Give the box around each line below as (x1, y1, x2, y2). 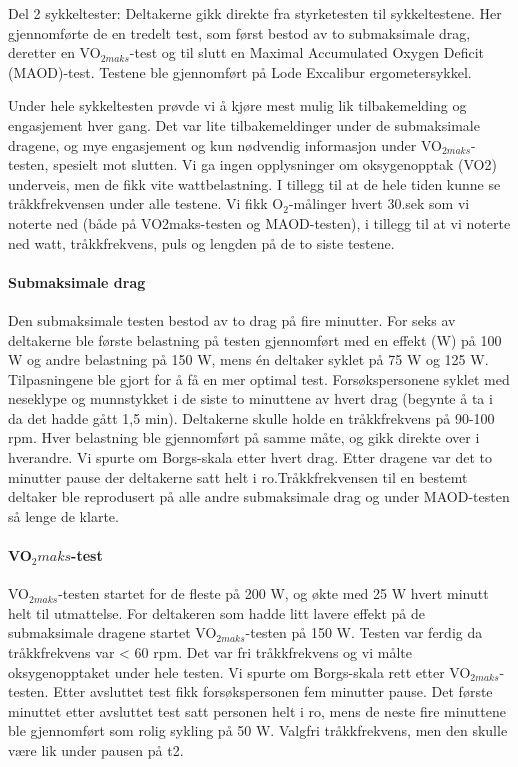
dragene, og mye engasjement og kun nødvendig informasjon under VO (8, 134, 442, 155)
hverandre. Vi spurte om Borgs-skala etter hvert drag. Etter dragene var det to (8, 447, 492, 468)
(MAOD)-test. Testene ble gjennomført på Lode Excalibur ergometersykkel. (8, 61, 472, 82)
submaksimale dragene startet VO (8, 622, 217, 643)
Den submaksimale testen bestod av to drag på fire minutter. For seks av (8, 309, 456, 330)
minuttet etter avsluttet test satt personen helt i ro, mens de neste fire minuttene (8, 700, 506, 721)
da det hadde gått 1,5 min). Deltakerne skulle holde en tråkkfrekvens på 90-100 (8, 407, 495, 428)
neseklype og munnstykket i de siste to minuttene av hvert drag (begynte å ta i (8, 388, 493, 409)
